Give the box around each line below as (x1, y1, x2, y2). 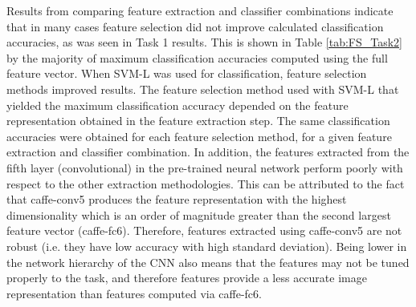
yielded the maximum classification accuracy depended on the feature (6, 96, 349, 113)
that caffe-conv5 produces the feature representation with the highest (6, 191, 347, 208)
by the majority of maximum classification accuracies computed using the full (6, 49, 388, 66)
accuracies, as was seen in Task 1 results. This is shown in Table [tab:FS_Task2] (6, 34, 403, 50)
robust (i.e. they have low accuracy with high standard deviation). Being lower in (6, 237, 407, 254)
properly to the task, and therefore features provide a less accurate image (6, 269, 367, 286)
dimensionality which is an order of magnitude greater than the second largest (6, 206, 391, 223)
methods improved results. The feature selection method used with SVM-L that (6, 80, 399, 97)
